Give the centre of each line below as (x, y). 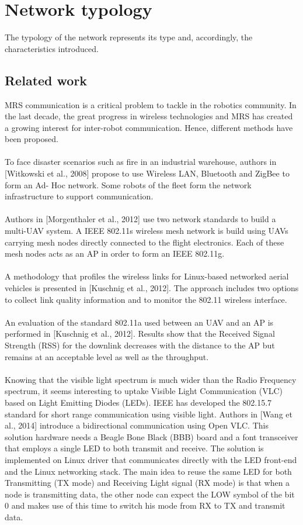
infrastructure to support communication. (79, 196)
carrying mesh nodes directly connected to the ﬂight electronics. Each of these (144, 242)
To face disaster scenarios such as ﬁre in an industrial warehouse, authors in (141, 162)
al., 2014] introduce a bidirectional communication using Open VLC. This (137, 425)
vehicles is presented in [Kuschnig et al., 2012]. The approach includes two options (152, 288)
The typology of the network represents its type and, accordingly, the (129, 37)
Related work (46, 80)
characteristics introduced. (52, 48)
